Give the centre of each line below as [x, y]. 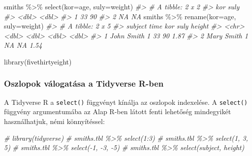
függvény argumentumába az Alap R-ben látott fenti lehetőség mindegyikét [118, 111]
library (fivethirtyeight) [38, 61]
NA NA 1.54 [23, 45]
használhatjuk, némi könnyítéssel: [54, 121]
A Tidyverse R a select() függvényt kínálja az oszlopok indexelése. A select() [126, 102]
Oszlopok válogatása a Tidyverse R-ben [84, 83]
